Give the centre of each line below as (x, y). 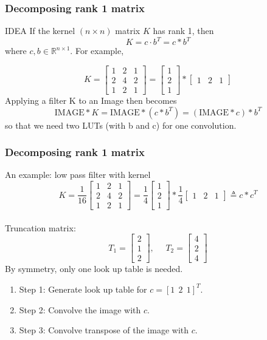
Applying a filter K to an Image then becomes (91, 100)
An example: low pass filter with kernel (78, 175)
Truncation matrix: (40, 227)
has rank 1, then (183, 31)
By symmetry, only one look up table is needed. (94, 269)
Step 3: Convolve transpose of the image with (104, 330)
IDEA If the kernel (40, 31)
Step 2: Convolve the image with (80, 309)
